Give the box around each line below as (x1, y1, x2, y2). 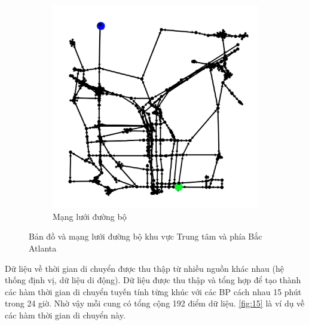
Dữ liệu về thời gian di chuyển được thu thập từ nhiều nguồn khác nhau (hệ (5, 262, 284, 274)
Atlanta (29, 242, 57, 255)
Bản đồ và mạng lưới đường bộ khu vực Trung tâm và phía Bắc (29, 230, 262, 243)
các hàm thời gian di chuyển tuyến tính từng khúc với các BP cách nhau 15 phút (5, 285, 302, 298)
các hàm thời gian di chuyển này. (5, 309, 126, 321)
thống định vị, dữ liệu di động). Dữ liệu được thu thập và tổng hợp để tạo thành (5, 274, 301, 286)
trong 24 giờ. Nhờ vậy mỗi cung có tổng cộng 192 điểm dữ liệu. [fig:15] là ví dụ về (5, 297, 305, 309)
